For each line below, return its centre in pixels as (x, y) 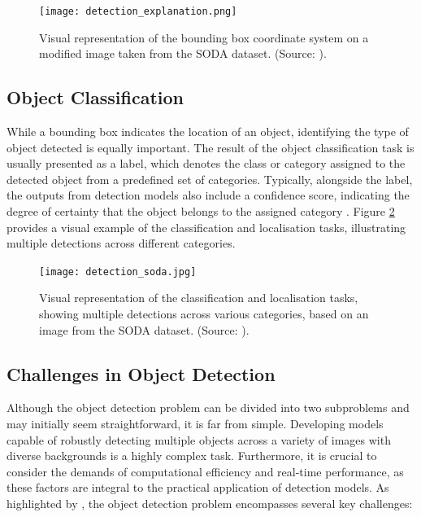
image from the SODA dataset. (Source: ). (144, 329)
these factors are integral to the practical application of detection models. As (198, 487)
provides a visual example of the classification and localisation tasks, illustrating (206, 227)
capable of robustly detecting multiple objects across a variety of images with (199, 439)
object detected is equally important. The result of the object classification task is (210, 147)
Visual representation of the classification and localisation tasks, (199, 298)
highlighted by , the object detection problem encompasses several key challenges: (210, 503)
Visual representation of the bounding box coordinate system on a (204, 37)
